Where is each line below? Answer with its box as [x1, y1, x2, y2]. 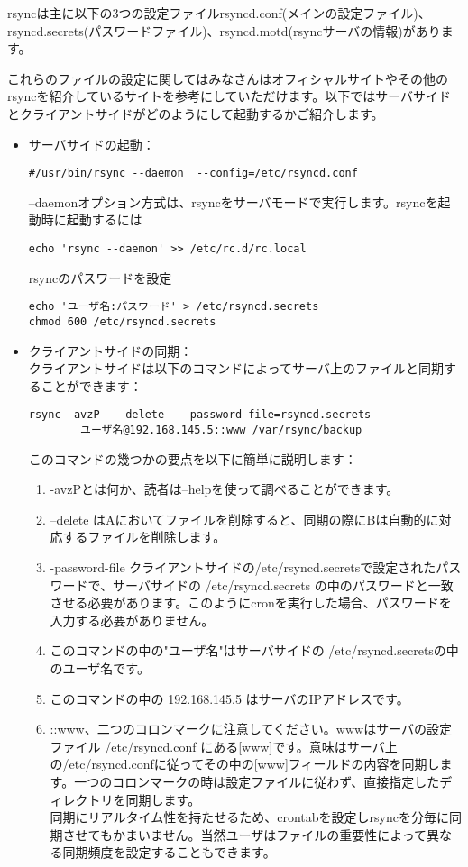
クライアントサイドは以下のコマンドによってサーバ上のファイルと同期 [28, 359, 444, 378]
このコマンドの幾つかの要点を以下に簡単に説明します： [28, 449, 357, 468]
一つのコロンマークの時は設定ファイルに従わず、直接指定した [74, 771, 440, 790]
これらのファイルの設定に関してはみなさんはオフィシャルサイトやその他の [7, 68, 449, 87]
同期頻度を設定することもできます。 [62, 843, 276, 862]
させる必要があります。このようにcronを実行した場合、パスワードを [50, 593, 452, 612]
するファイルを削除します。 [62, 527, 226, 546]
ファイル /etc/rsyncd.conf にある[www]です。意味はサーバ [50, 736, 385, 755]
